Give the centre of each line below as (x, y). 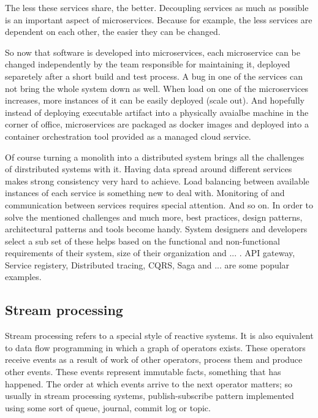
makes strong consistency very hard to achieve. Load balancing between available (157, 180)
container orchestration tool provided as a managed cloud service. (128, 136)
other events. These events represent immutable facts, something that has (143, 372)
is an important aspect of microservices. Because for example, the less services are (159, 19)
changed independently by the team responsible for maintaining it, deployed (148, 64)
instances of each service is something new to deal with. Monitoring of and (145, 193)
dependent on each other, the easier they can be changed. (113, 32)
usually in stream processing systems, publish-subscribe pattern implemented (150, 396)
